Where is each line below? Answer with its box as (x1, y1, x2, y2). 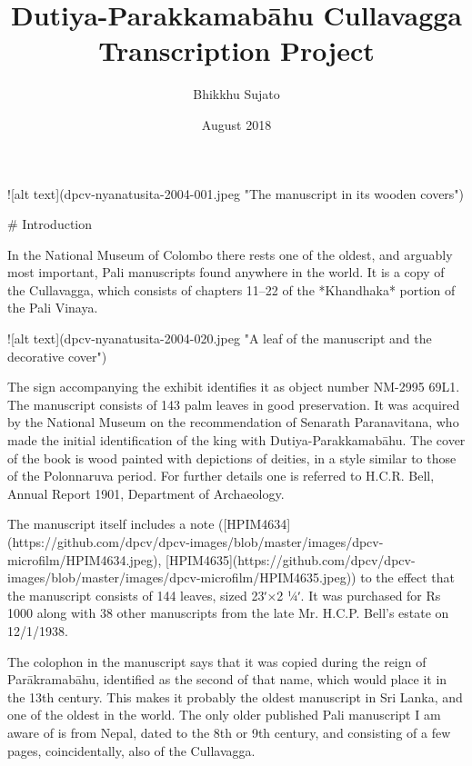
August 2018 (201, 114, 272, 134)
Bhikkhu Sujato (193, 85, 280, 104)
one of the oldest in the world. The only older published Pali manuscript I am (7, 705, 441, 724)
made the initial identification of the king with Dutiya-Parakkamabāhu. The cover (7, 431, 466, 450)
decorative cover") (7, 346, 107, 365)
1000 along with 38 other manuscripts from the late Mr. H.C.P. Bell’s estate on (7, 603, 449, 622)
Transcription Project (98, 32, 375, 69)
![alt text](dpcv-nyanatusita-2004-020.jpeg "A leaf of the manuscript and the (7, 329, 432, 348)
